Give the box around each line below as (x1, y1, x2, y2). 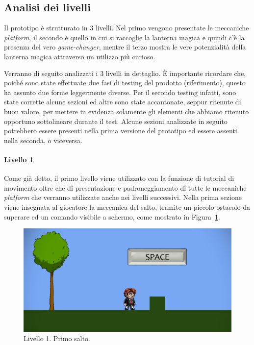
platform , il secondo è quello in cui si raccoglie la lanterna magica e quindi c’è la (4, 32, 245, 42)
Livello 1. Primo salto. (24, 333, 90, 344)
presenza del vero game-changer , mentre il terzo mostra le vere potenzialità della (4, 42, 246, 52)
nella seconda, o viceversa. (4, 135, 83, 145)
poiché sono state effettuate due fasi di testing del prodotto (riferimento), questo (4, 77, 246, 88)
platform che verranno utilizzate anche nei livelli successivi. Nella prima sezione (4, 192, 242, 202)
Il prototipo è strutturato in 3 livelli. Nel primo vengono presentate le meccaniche (4, 23, 249, 33)
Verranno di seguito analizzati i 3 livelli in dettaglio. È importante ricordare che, (4, 68, 246, 78)
